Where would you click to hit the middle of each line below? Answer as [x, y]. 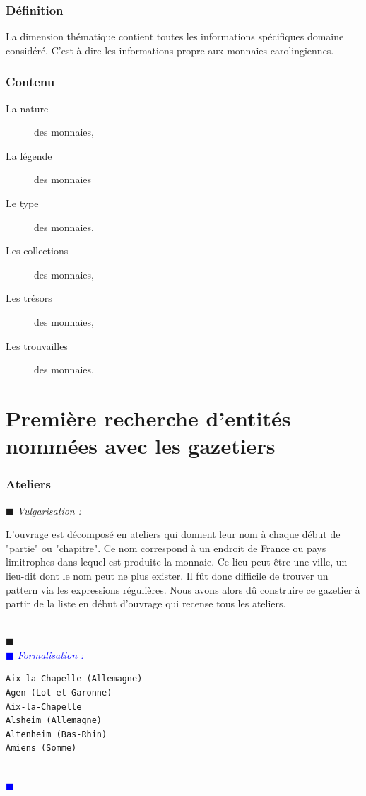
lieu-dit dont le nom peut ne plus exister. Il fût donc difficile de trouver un [167, 575]
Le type [22, 203]
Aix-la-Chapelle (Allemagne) [74, 679]
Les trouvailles [37, 345]
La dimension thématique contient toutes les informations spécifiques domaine [175, 36]
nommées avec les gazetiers [141, 446]
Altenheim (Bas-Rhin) [57, 734]
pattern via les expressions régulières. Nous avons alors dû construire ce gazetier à [183, 589]
